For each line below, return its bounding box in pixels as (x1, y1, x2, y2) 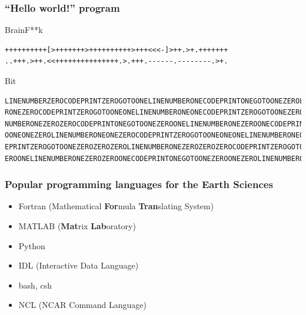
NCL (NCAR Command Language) (18, 299, 147, 311)
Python (18, 239, 45, 252)
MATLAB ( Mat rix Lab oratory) (18, 219, 136, 232)
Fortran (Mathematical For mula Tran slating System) (18, 200, 214, 212)
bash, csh (18, 279, 52, 291)
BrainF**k (5, 24, 43, 36)
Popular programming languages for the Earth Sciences (5, 177, 273, 192)
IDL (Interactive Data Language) (18, 259, 139, 272)
